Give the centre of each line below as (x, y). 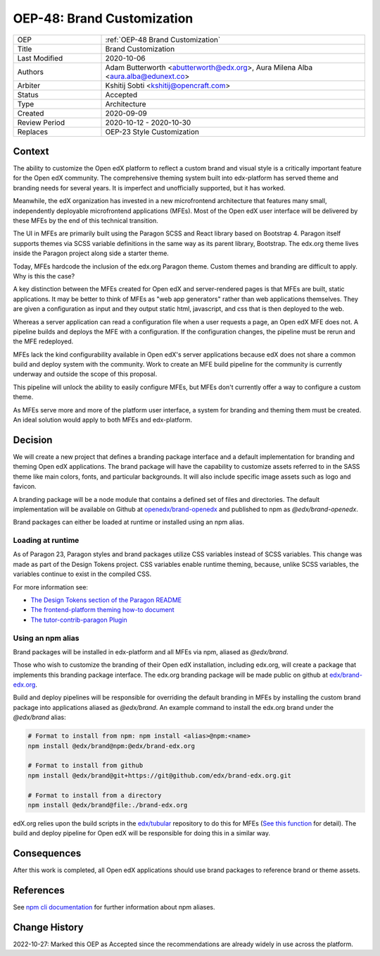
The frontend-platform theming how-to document (103, 610)
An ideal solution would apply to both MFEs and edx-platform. (103, 420)
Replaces (33, 132)
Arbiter (29, 85)
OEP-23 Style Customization (152, 132)
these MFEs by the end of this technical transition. (85, 221)
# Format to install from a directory (95, 795)
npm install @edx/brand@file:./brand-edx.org (108, 805)
